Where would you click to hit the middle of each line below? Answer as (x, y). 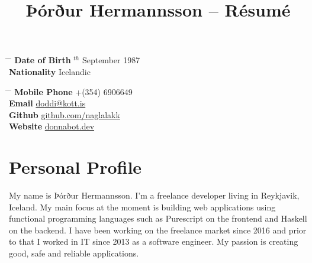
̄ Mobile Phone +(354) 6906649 (71, 91)
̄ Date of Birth (40, 60)
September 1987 (111, 60)
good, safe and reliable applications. (74, 253)
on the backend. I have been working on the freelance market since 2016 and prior (158, 230)
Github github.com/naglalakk (65, 114)
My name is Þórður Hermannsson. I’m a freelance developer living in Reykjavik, (154, 195)
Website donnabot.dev (52, 126)
